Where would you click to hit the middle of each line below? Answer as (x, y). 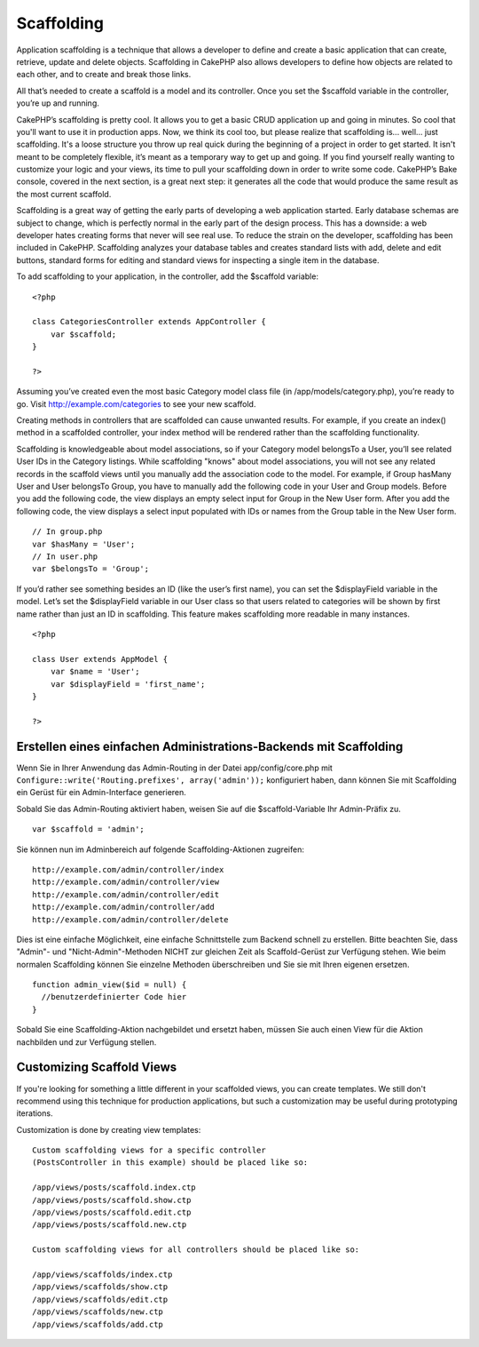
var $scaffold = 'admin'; (89, 829)
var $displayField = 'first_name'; (128, 684)
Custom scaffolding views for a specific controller (149, 1150)
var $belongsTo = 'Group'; (91, 569)
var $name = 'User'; (95, 672)
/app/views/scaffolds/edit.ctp (100, 1299)
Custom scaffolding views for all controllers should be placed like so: (196, 1250)
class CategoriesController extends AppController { (149, 322)
